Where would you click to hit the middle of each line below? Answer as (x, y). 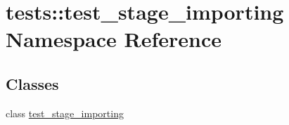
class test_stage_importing (65, 113)
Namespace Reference (114, 39)
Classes (32, 83)
